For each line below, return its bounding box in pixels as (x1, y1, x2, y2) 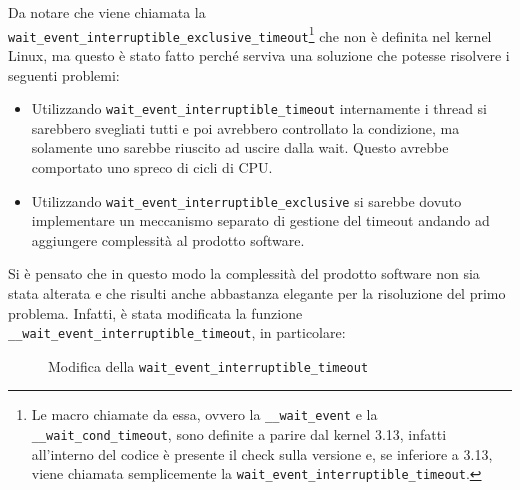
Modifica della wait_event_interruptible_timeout (48, 355, 369, 376)
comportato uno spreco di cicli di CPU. (31, 156, 273, 177)
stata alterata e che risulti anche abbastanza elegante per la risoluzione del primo (8, 282, 506, 303)
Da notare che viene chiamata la (8, 2, 206, 22)
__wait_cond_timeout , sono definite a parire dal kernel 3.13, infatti (31, 424, 447, 445)
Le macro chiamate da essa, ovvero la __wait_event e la (31, 404, 378, 425)
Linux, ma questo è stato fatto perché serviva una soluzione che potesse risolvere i (8, 44, 510, 65)
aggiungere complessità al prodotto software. (31, 229, 305, 250)
